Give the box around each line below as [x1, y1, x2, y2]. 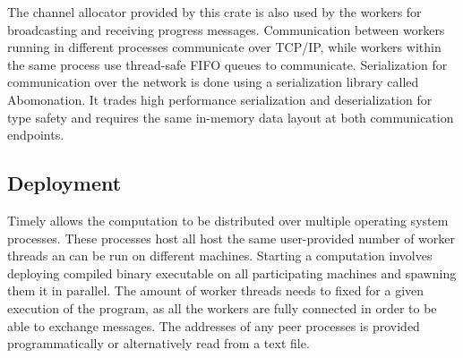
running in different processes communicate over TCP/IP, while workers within [7, 38, 442, 56]
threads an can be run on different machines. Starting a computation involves [7, 246, 433, 265]
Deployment [7, 169, 122, 197]
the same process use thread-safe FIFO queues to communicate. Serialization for [7, 55, 448, 73]
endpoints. [7, 125, 64, 144]
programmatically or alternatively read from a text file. [7, 334, 310, 353]
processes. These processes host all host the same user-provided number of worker [7, 228, 455, 247]
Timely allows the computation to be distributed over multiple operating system [7, 210, 449, 229]
